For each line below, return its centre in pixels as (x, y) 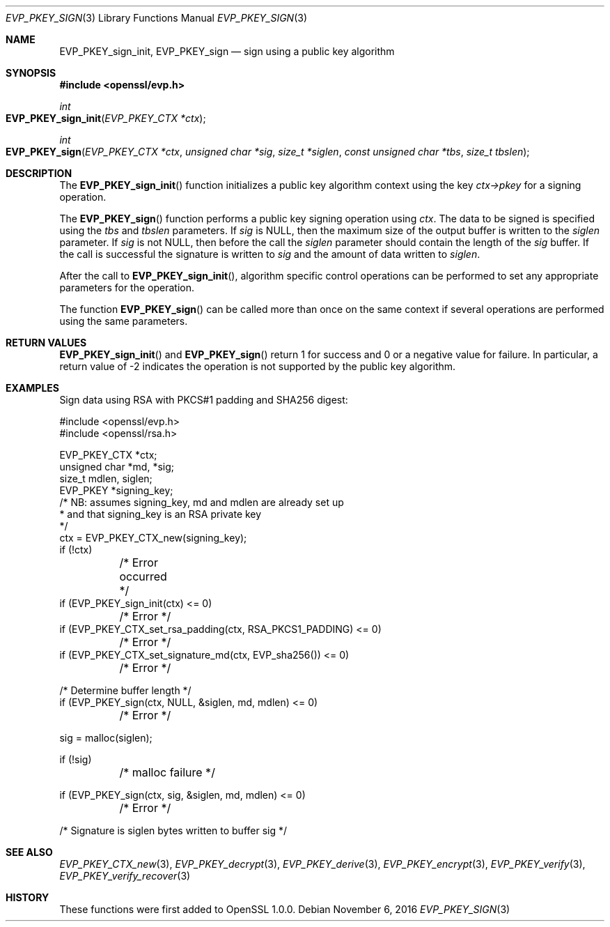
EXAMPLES (32, 388)
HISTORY (28, 897)
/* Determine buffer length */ (125, 690)
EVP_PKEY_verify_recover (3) (125, 876)
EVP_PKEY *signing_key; (116, 490)
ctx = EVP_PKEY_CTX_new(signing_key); (153, 538)
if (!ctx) (76, 550)
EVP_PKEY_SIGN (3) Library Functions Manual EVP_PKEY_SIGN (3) (157, 18)
